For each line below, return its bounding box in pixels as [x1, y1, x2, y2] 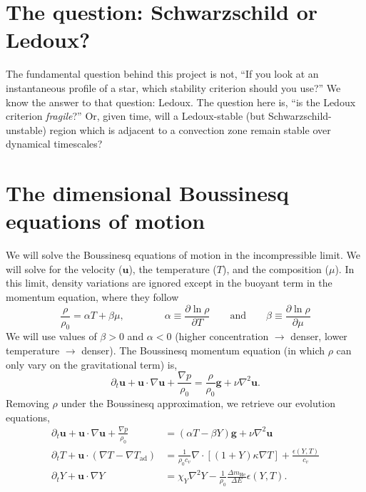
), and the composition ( [222, 261, 329, 276]
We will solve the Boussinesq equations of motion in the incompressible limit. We [6, 247, 360, 262]
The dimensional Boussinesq [6, 178, 289, 207]
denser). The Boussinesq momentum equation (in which [81, 343, 325, 358]
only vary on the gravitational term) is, [6, 357, 178, 371]
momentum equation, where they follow [6, 289, 179, 304]
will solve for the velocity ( [6, 261, 123, 276]
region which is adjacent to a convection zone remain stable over [49, 122, 331, 137]
